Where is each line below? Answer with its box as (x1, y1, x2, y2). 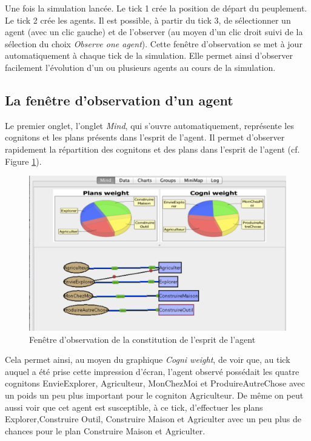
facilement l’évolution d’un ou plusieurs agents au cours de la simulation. (5, 61, 276, 73)
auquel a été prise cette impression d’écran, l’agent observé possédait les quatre (5, 365, 299, 377)
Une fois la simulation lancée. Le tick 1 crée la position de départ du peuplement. (5, 2, 307, 14)
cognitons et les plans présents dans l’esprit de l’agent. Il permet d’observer (5, 131, 285, 144)
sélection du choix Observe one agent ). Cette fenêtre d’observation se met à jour (5, 37, 303, 50)
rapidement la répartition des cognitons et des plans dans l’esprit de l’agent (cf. (5, 142, 300, 155)
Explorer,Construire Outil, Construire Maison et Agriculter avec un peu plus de (5, 413, 301, 425)
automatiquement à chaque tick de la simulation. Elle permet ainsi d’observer (5, 49, 293, 62)
